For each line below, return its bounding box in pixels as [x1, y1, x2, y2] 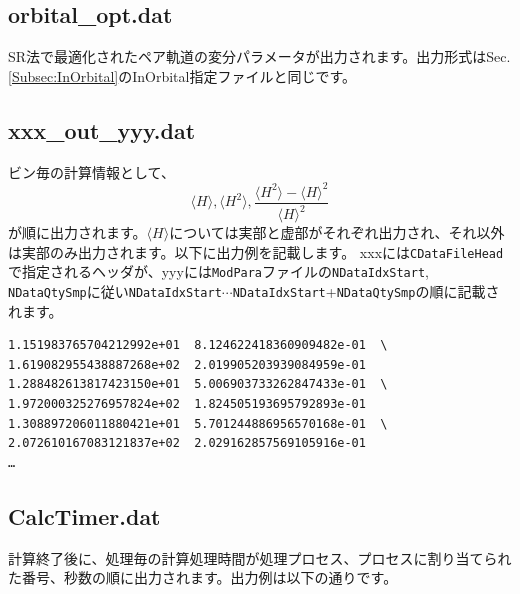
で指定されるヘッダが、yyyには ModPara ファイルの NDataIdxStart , [8, 261, 430, 282]
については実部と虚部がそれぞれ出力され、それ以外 [169, 222, 505, 243]
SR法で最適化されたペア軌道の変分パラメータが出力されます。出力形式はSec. [8, 46, 511, 67]
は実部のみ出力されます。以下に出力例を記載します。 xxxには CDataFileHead [8, 241, 504, 262]
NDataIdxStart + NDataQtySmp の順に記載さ [232, 281, 500, 301]
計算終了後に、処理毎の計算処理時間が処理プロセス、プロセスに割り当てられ [8, 547, 512, 568]
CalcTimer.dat [8, 500, 161, 531]
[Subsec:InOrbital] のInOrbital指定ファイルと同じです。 [8, 65, 357, 86]
